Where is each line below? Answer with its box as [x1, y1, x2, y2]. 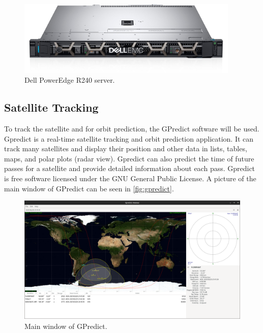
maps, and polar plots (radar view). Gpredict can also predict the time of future [4, 153, 254, 163]
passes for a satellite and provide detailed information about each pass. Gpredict [4, 163, 255, 174]
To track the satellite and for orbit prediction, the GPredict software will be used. [4, 123, 259, 134]
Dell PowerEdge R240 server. [24, 75, 115, 85]
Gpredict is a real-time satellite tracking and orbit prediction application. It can [4, 133, 254, 144]
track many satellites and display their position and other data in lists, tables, [4, 143, 247, 154]
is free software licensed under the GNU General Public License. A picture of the [4, 173, 256, 184]
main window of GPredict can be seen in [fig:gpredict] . [4, 183, 174, 193]
